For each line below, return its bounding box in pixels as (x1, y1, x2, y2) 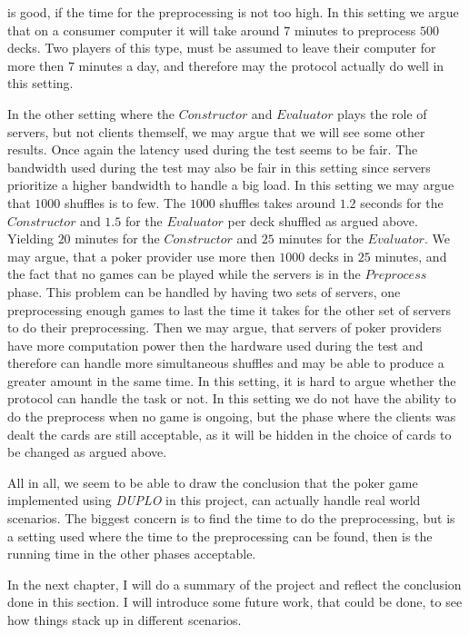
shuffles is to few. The (65, 193, 186, 212)
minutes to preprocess (294, 20, 416, 39)
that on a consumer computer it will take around (7, 20, 280, 39)
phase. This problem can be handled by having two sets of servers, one (7, 282, 401, 301)
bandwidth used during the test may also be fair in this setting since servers (7, 157, 431, 176)
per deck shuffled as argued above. (227, 211, 418, 230)
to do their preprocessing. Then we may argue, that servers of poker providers (7, 318, 442, 337)
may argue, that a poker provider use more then (7, 246, 275, 265)
